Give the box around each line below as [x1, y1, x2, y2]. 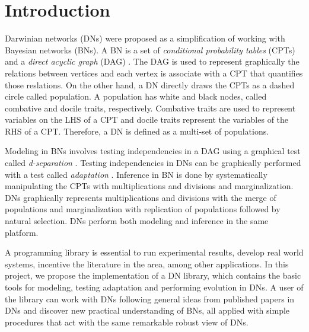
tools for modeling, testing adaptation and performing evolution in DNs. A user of [5, 281, 304, 293]
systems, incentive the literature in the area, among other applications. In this [5, 257, 289, 270]
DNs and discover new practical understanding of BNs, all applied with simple [5, 304, 290, 317]
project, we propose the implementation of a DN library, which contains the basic [5, 269, 301, 282]
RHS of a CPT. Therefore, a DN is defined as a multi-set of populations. [5, 124, 269, 137]
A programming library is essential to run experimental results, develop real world [5, 246, 304, 258]
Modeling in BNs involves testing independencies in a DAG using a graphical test [5, 145, 301, 157]
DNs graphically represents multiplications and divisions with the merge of [5, 191, 276, 203]
